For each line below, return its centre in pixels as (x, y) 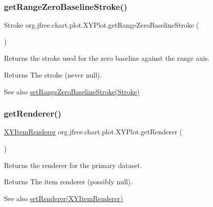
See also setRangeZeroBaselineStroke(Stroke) (72, 91)
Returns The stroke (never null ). (53, 75)
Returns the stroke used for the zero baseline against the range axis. (107, 58)
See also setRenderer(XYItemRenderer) (64, 198)
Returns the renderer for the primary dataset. (73, 165)
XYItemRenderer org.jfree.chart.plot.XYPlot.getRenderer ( (93, 132)
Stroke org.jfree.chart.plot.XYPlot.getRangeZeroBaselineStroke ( (102, 25)
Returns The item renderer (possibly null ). (68, 182)
